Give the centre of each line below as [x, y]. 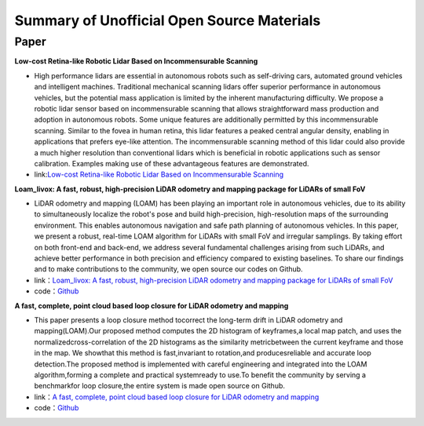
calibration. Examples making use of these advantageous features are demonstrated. [172, 163]
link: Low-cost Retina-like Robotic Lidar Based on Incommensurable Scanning [159, 175]
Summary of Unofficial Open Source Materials [168, 20]
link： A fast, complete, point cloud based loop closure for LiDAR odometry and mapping [177, 397]
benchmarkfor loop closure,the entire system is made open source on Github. [160, 386]
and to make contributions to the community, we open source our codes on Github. [168, 269]
